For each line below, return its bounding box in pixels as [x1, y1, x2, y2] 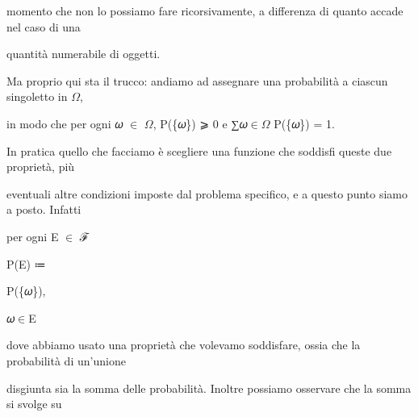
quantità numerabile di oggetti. [6, 45, 161, 62]
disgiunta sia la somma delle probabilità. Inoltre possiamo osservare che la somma [6, 379, 412, 396]
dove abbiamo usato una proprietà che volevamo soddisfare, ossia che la [6, 336, 361, 353]
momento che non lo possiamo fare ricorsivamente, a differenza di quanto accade [6, 2, 403, 19]
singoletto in [6, 88, 68, 105]
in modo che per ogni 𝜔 [6, 115, 123, 131]
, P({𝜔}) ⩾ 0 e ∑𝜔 [153, 115, 248, 131]
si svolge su [6, 395, 62, 412]
